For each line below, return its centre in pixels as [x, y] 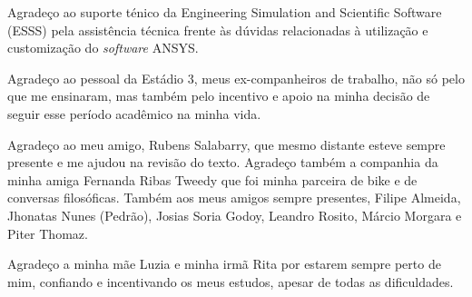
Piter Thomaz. [48, 233]
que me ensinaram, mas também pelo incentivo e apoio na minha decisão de [219, 96]
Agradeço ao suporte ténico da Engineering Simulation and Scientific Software [225, 12]
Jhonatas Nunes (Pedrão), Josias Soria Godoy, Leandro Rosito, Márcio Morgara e [235, 215]
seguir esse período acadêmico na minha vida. [134, 113]
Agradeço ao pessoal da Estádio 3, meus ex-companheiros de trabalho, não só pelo [236, 78]
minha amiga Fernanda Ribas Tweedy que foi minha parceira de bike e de [212, 179]
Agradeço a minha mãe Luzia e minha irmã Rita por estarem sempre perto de [224, 264]
